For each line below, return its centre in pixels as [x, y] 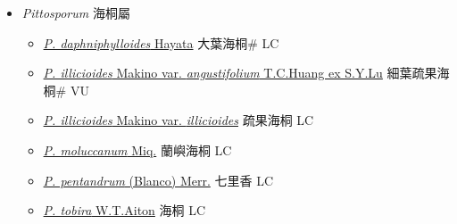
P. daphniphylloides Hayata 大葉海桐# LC [161, 42]
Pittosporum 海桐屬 [76, 12]
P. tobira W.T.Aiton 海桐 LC [125, 210]
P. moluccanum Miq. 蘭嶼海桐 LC [137, 149]
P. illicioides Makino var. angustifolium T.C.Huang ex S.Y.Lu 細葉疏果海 [246, 73]
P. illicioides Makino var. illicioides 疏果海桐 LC [179, 120]
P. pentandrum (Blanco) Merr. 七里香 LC [158, 180]
